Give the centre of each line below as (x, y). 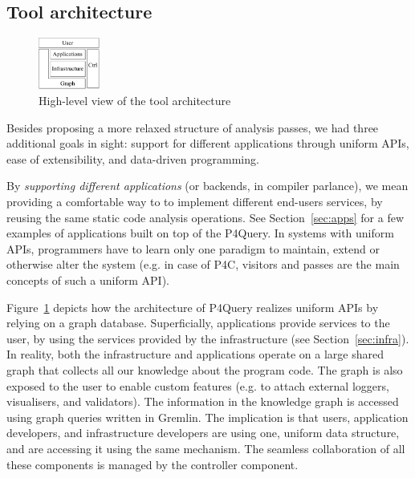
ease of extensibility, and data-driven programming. (133, 158)
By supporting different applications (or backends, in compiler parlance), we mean (207, 186)
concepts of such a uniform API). (88, 280)
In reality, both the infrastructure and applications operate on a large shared (195, 354)
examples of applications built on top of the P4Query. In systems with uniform (200, 233)
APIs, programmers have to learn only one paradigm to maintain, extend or (193, 248)
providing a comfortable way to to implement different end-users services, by (195, 202)
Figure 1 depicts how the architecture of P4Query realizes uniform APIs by (193, 307)
